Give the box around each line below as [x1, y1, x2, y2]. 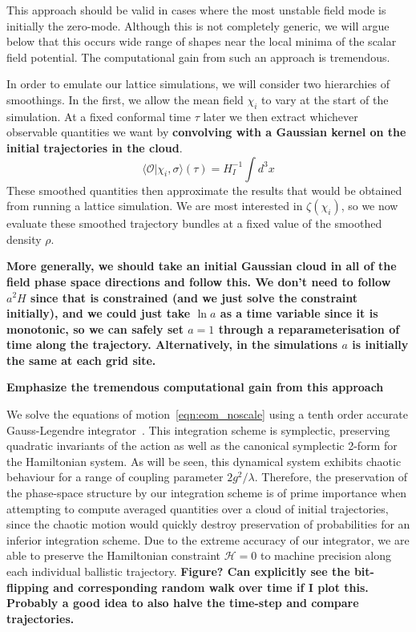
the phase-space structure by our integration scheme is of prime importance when [6, 484, 407, 501]
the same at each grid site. [6, 351, 156, 368]
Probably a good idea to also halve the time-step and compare [6, 594, 359, 611]
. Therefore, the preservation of [254, 468, 408, 485]
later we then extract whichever [203, 107, 358, 124]
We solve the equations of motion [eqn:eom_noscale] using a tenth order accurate [6, 406, 408, 423]
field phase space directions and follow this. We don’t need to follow [6, 273, 391, 290]
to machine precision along [260, 547, 392, 564]
